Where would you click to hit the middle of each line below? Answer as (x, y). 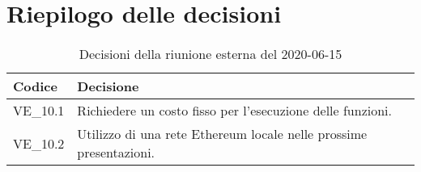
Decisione (108, 86)
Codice (35, 86)
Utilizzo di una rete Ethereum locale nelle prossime (222, 134)
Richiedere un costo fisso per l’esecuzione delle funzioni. (235, 111)
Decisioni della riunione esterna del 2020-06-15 (210, 54)
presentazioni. (116, 153)
